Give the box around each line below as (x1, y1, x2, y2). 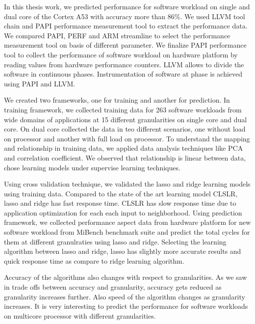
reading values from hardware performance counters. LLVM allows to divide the (4, 59, 244, 69)
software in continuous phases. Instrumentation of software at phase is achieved (4, 69, 243, 79)
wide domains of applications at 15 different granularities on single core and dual (4, 114, 247, 124)
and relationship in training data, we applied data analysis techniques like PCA (4, 143, 243, 153)
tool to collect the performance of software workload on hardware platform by (4, 49, 238, 59)
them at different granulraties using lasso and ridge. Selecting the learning (4, 236, 227, 246)
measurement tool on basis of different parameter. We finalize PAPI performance (4, 40, 247, 50)
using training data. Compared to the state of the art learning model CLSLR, (4, 188, 238, 198)
